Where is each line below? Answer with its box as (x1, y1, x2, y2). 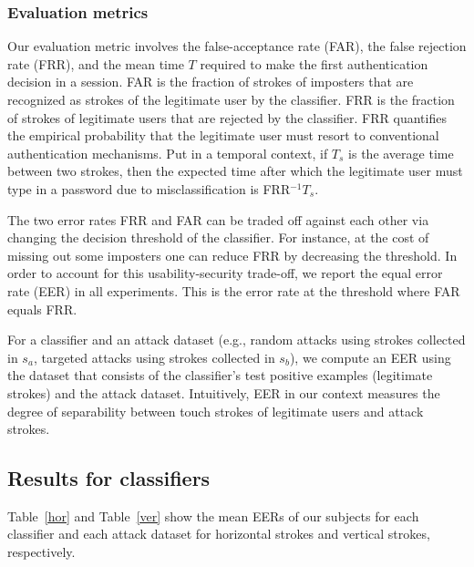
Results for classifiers (7, 464, 211, 492)
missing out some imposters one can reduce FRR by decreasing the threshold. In (7, 245, 458, 264)
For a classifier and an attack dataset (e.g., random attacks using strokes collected (7, 330, 466, 349)
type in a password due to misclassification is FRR (7, 179, 291, 198)
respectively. (7, 542, 76, 562)
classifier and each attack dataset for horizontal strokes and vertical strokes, (7, 524, 430, 543)
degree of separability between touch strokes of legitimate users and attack (7, 401, 424, 420)
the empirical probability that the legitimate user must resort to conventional (7, 126, 439, 145)
